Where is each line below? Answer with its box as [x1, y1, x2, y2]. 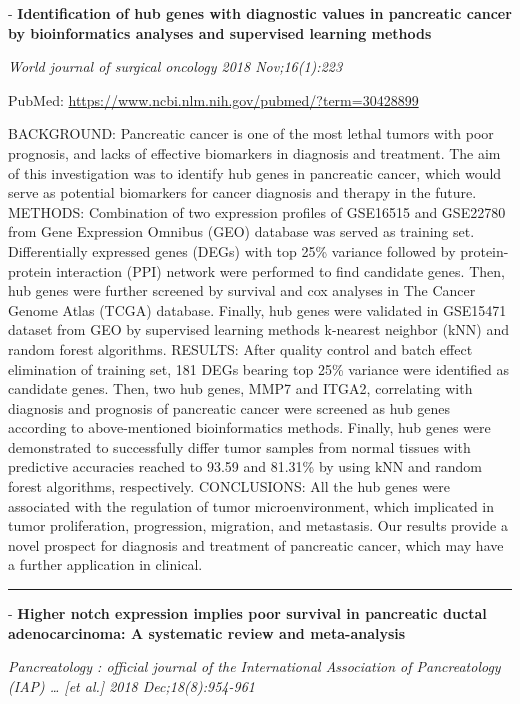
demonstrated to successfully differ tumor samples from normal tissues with [8, 436, 471, 457]
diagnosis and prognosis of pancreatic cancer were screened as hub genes [8, 397, 451, 418]
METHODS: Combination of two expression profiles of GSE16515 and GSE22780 [8, 201, 506, 222]
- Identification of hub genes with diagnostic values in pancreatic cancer [8, 3, 512, 23]
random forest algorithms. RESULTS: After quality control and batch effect [8, 338, 473, 359]
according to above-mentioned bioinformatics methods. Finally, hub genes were [8, 417, 491, 438]
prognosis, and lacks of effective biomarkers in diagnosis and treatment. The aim [8, 142, 501, 163]
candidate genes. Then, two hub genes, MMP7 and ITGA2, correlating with [8, 378, 473, 399]
